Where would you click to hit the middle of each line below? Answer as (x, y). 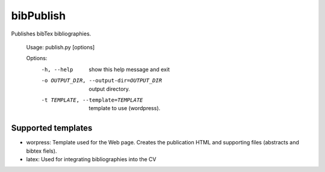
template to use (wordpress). (125, 108)
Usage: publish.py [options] (60, 47)
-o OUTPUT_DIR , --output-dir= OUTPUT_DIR (102, 81)
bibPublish (39, 16)
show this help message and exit (129, 69)
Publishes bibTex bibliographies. (51, 34)
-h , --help (57, 69)
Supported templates (52, 128)
